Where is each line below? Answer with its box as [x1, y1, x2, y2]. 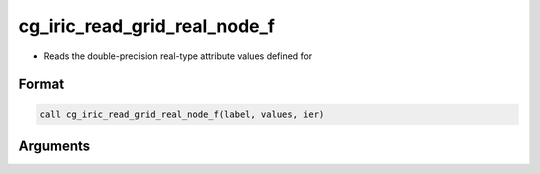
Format [18, 76, 65, 93]
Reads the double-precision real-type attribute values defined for [43, 50, 313, 62]
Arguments [18, 137, 91, 154]
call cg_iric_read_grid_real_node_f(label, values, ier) [39, 108, 325, 120]
